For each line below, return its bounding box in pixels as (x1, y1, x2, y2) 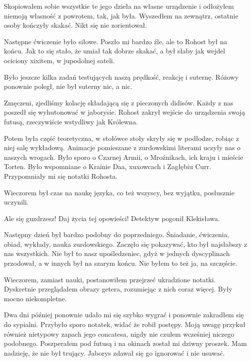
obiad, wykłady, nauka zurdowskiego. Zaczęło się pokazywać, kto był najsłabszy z (4, 239, 247, 249)
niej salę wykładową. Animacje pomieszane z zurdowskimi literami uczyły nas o (4, 142, 241, 153)
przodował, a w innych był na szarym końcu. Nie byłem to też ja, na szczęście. (4, 258, 237, 268)
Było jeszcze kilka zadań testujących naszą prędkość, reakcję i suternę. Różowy (4, 71, 239, 82)
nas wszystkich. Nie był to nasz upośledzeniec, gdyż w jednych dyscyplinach (4, 248, 230, 258)
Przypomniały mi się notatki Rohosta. (4, 171, 117, 181)
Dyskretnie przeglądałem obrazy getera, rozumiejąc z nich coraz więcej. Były (4, 284, 233, 294)
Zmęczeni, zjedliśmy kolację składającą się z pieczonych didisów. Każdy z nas (4, 97, 234, 107)
